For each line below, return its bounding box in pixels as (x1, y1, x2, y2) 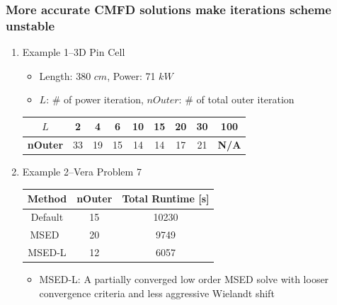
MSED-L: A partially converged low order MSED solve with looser (39, 272, 329, 287)
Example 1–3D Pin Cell (22, 45, 125, 59)
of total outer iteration (196, 92, 295, 107)
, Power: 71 (107, 68, 156, 83)
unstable (6, 16, 55, 34)
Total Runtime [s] (122, 191, 210, 206)
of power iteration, (64, 92, 144, 107)
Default (30, 209, 64, 224)
